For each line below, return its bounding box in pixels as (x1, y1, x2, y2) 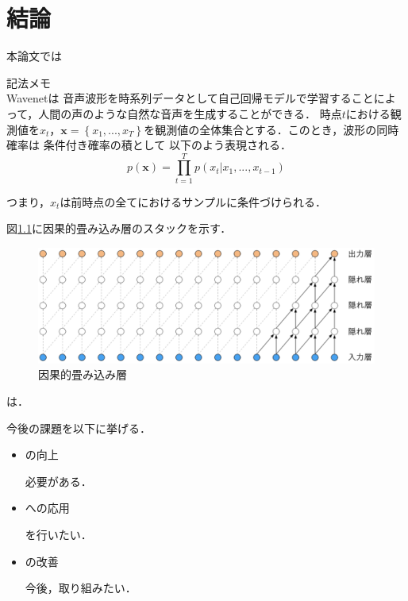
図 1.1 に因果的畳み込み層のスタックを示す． (6, 220, 232, 237)
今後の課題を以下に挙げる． (6, 419, 151, 436)
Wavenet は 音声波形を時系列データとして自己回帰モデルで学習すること (6, 90, 374, 106)
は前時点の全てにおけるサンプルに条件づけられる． (60, 193, 326, 210)
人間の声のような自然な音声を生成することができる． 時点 (38, 105, 342, 121)
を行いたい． (25, 526, 92, 542)
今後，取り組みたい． (25, 580, 137, 596)
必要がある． (25, 472, 92, 489)
